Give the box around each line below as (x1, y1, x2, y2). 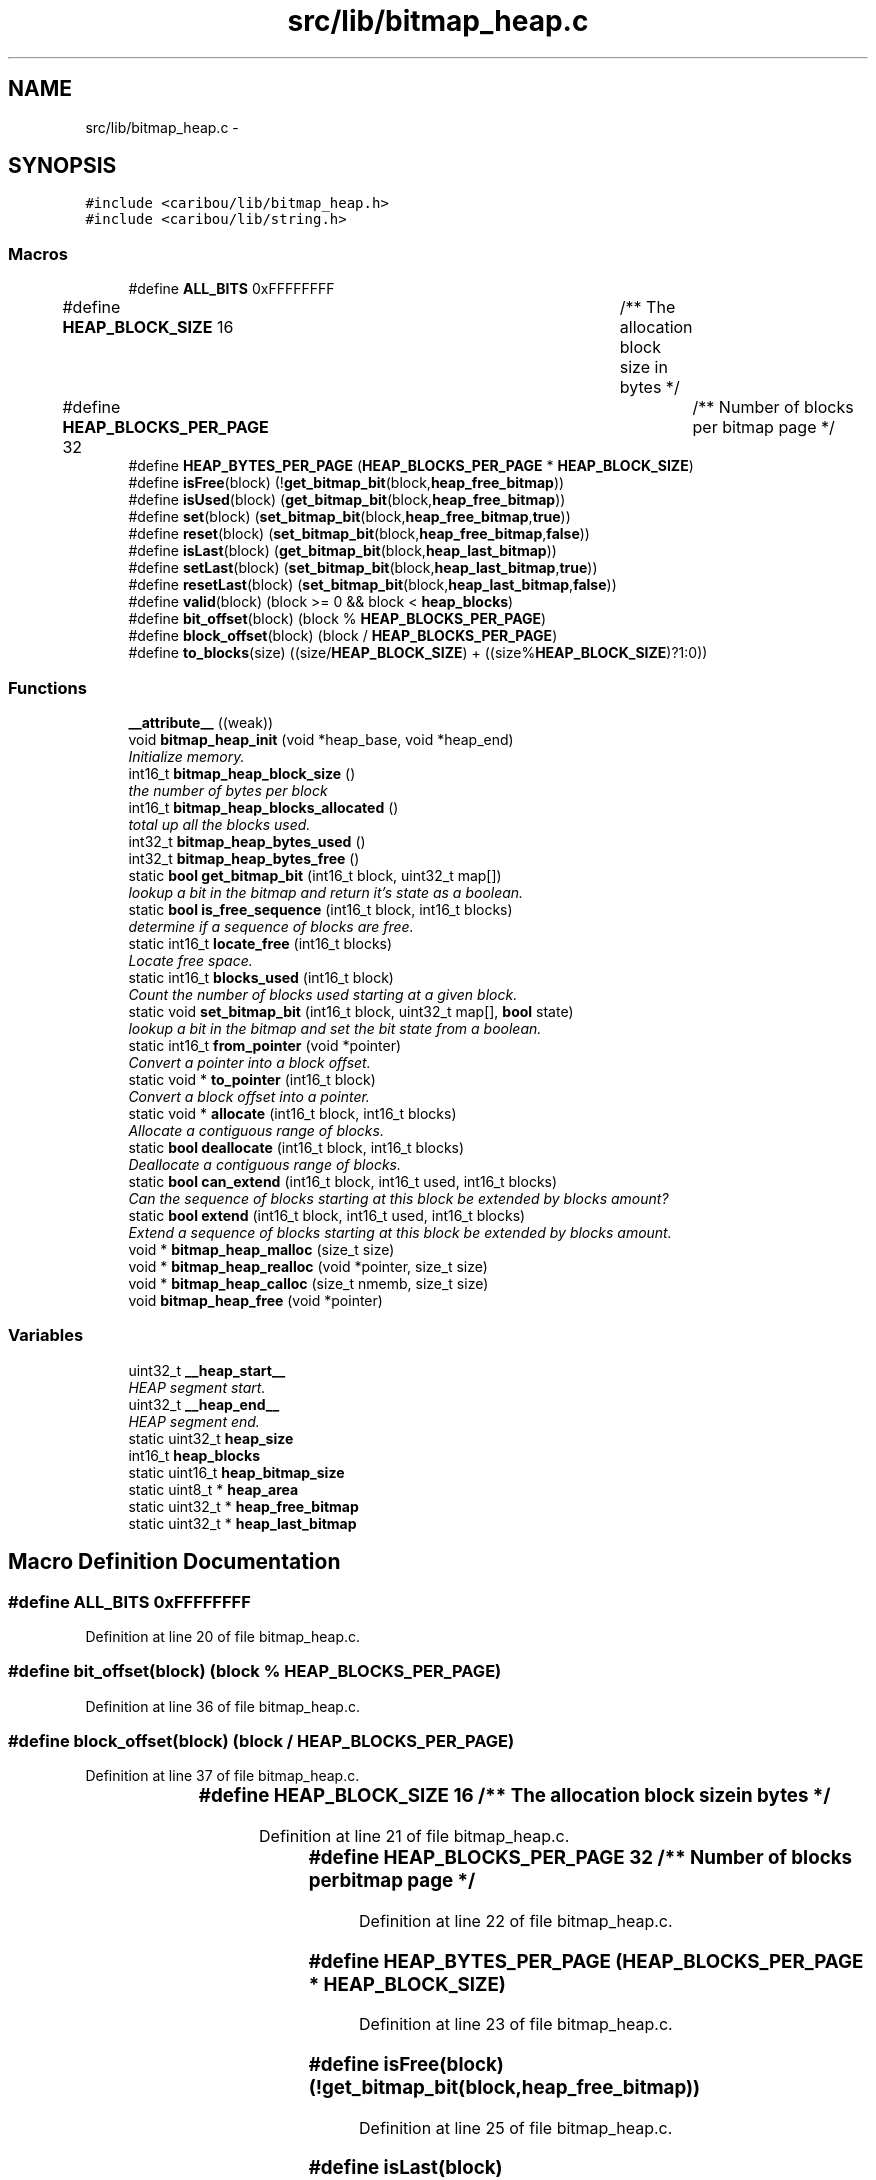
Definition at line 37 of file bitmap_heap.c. (85, 1767, 360, 1785)
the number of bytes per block (128, 781, 328, 799)
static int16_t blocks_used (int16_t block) (128, 968, 394, 986)
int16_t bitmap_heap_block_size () (128, 764, 356, 782)
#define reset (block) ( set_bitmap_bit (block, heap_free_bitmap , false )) (128, 525, 590, 543)
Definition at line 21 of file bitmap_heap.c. (259, 1826, 570, 1847)
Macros (8, 243, 68, 264)
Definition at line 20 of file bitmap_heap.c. (85, 1627, 361, 1645)
